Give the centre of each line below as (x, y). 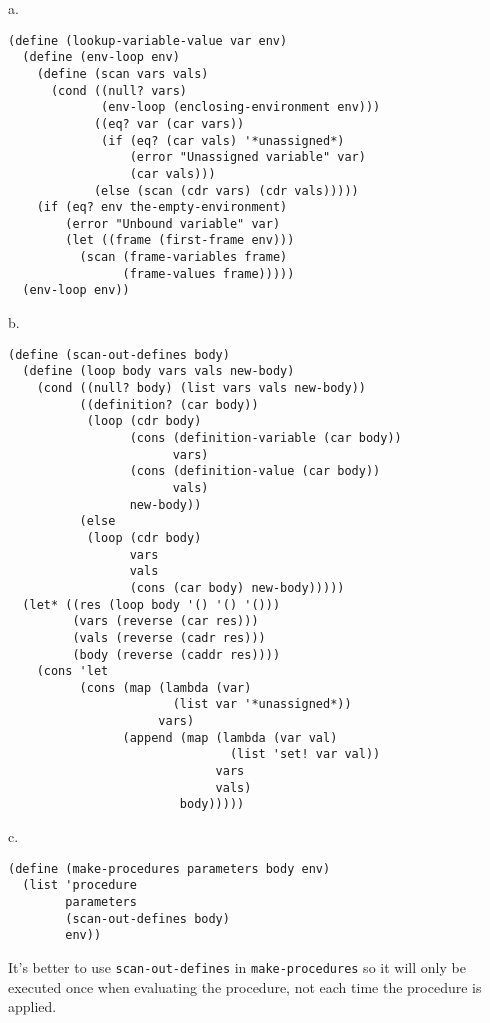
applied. (32, 1006)
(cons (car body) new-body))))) (237, 587)
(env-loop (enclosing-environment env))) (241, 107)
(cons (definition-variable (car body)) (265, 437)
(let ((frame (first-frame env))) (180, 240)
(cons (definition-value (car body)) (255, 471)
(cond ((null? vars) (118, 90)
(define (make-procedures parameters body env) (169, 868)
